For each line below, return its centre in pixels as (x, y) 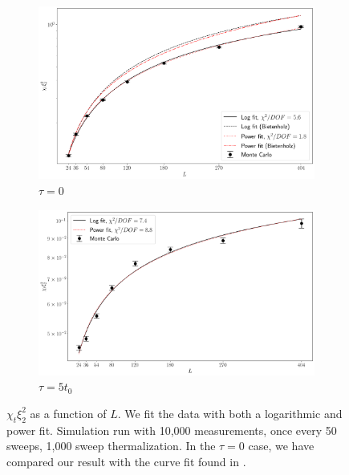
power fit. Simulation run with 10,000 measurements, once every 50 (172, 430)
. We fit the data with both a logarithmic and (230, 413)
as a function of (68, 413)
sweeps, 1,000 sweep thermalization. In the (111, 446)
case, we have (281, 446)
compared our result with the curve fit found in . (126, 461)
